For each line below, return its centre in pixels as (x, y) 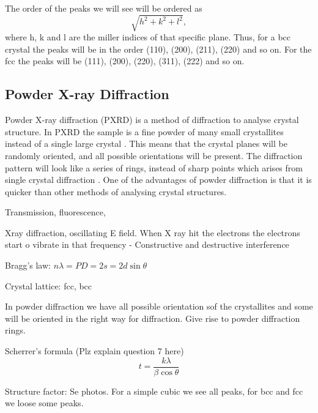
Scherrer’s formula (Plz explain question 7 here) (94, 351)
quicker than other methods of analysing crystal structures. (116, 191)
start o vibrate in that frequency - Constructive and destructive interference (147, 244)
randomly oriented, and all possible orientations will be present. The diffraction (154, 155)
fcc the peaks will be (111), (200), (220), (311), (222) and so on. (125, 61)
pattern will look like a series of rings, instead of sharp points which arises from (154, 167)
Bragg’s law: (28, 265)
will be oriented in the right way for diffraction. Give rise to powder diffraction (153, 318)
